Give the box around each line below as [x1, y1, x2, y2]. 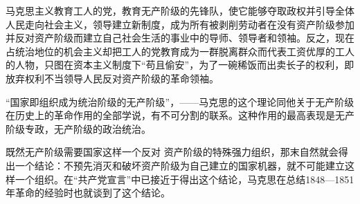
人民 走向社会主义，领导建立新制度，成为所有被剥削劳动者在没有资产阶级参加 [6, 17, 354, 31]
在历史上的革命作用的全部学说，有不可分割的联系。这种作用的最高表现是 [6, 108, 335, 122]
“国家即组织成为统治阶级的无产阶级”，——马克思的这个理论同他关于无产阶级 [6, 94, 354, 109]
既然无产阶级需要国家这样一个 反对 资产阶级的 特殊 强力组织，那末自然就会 [6, 145, 339, 159]
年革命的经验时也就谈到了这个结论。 [6, 185, 170, 200]
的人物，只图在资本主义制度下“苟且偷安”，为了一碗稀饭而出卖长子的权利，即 [6, 57, 354, 72]
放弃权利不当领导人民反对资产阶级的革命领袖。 [6, 71, 219, 85]
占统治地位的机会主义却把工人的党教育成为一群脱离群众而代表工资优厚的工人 [6, 44, 354, 58]
